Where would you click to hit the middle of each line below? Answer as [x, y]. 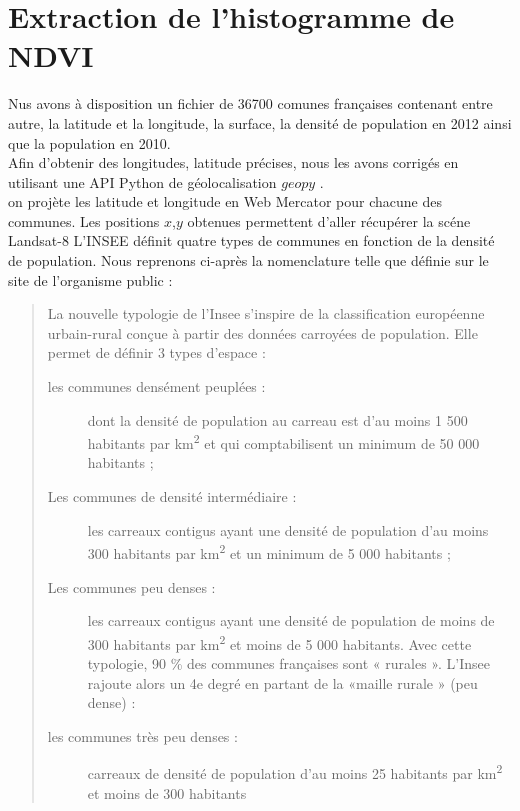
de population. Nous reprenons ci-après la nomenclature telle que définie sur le [248, 260]
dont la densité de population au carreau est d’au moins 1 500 [277, 419]
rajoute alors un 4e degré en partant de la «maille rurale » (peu [282, 682]
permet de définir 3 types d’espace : [156, 352]
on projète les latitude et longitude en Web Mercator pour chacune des [225, 201]
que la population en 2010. [89, 142]
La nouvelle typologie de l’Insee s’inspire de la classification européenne [266, 313]
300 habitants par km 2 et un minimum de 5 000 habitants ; [269, 551]
